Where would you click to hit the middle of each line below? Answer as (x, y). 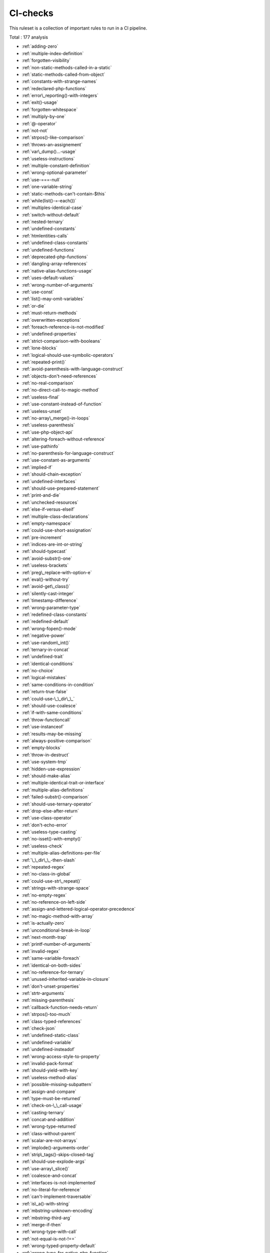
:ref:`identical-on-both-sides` (52, 965)
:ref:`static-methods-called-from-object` (63, 74)
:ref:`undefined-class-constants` (55, 243)
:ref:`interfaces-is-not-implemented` (59, 1182)
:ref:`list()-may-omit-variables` (53, 299)
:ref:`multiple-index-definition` (53, 53)
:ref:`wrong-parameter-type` (51, 607)
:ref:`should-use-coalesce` (49, 706)
